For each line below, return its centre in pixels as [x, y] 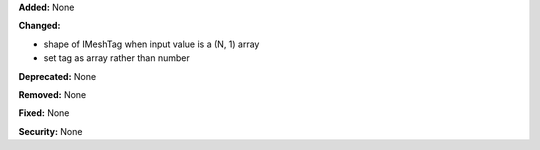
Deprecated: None [57, 76]
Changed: [39, 26]
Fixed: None [44, 113]
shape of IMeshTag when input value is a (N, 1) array [151, 44]
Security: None [50, 131]
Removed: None [52, 94]
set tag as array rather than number [116, 58]
